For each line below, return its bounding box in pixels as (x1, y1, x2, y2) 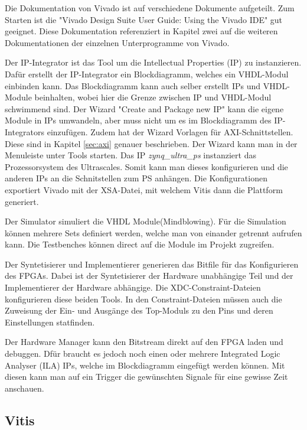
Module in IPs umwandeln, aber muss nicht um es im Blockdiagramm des (5, 114, 272, 126)
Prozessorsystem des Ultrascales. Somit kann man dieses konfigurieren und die (5, 160, 288, 172)
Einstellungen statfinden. (5, 315, 95, 328)
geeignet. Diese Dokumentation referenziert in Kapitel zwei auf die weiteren (5, 25, 278, 37)
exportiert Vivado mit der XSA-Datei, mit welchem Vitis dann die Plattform (5, 183, 283, 196)
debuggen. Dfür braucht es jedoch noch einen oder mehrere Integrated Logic (5, 347, 280, 360)
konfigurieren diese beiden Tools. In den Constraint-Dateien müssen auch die (5, 292, 282, 305)
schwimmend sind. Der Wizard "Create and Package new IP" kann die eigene (5, 102, 284, 115)
